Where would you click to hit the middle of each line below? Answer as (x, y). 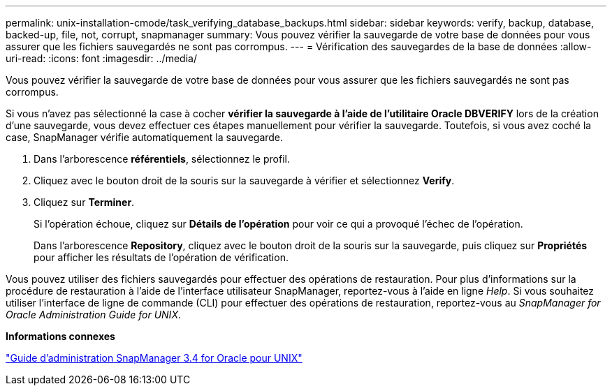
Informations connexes (60, 336)
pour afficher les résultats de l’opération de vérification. (161, 257)
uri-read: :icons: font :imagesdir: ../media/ (101, 58)
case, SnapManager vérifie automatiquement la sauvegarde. (145, 137)
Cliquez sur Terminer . (84, 202)
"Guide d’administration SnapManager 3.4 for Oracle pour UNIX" (154, 358)
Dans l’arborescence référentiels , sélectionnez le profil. (162, 159)
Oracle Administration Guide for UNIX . (93, 315)
